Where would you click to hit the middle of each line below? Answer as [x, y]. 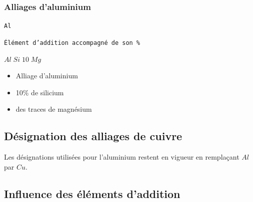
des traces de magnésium [54, 109]
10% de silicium [40, 92]
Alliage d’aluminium [47, 76]
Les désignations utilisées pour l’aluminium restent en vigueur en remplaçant [122, 157]
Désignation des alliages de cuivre [93, 136]
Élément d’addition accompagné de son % [72, 43]
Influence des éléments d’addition [92, 193]
